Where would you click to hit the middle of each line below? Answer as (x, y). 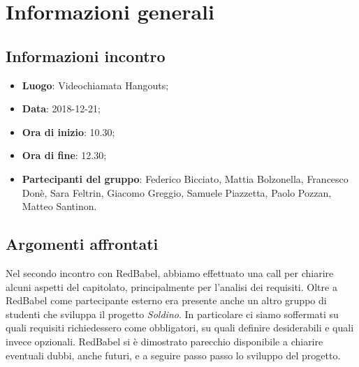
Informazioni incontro (86, 55)
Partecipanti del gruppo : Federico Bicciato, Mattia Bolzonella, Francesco (185, 178)
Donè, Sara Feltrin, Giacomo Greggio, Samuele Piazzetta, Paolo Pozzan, (177, 192)
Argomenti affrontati (82, 244)
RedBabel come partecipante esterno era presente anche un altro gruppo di (166, 300)
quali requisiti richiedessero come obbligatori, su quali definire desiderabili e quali (180, 328)
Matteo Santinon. (59, 206)
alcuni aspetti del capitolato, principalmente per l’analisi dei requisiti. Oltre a (171, 286)
